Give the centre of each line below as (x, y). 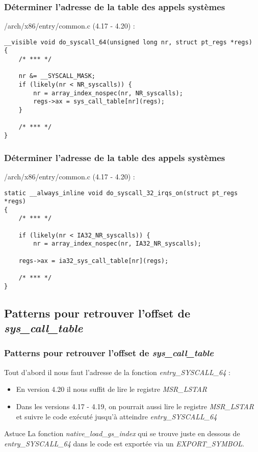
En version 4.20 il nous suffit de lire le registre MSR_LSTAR (111, 389)
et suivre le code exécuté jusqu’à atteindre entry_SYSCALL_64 (117, 416)
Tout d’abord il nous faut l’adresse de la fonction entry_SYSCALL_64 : (117, 372)
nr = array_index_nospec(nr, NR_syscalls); (108, 93)
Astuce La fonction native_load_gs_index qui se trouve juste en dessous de (122, 433)
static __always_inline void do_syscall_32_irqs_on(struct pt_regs (121, 193)
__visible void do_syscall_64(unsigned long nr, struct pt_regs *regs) (128, 42)
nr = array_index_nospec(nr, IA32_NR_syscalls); (117, 244)
